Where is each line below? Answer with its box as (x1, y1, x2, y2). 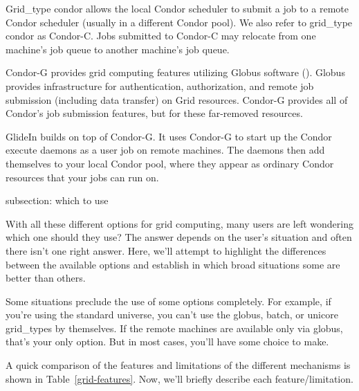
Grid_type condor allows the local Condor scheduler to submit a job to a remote (6, 1, 349, 15)
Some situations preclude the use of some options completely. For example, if (6, 293, 331, 308)
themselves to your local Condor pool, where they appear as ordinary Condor (6, 156, 334, 170)
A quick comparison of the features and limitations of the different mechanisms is (6, 358, 351, 372)
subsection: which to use (6, 193, 109, 208)
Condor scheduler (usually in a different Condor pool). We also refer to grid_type (6, 15, 353, 29)
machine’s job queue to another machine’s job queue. (6, 42, 230, 56)
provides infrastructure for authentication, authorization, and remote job (6, 78, 314, 93)
